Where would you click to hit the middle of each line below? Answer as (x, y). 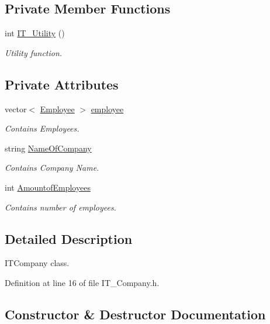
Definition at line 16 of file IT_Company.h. (82, 282)
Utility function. (34, 52)
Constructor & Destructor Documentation (135, 314)
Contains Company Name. (52, 168)
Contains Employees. (42, 128)
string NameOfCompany (48, 148)
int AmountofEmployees (48, 187)
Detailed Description (69, 238)
